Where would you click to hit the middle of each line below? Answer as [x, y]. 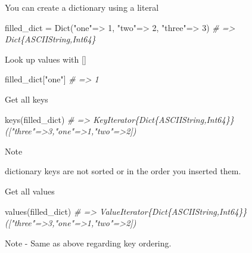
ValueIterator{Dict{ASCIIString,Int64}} [173, 211]
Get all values [30, 191]
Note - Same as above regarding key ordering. [88, 243]
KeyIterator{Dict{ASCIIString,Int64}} [164, 119]
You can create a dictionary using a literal [82, 7]
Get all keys [27, 99]
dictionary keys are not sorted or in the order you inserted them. [123, 171]
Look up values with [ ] [46, 59]
